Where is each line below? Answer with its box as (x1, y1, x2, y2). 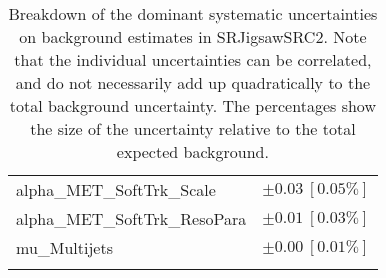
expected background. (116, 140, 269, 163)
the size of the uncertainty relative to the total (30, 117, 356, 140)
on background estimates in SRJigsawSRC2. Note (19, 25, 367, 48)
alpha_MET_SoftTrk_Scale (16, 178, 216, 201)
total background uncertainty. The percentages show (9, 94, 376, 117)
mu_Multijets (16, 236, 113, 259)
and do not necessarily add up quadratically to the (15, 71, 371, 94)
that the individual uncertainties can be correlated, (14, 48, 372, 71)
